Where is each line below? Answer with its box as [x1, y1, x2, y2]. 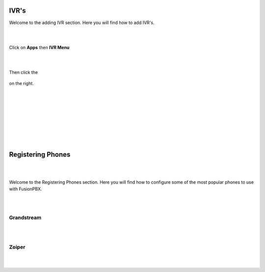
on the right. [9, 81, 34, 86]
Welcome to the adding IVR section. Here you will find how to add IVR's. [9, 20, 155, 26]
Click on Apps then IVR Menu [9, 44, 70, 50]
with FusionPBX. [9, 186, 42, 192]
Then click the [9, 69, 38, 75]
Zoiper [9, 244, 26, 250]
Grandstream [9, 214, 42, 221]
